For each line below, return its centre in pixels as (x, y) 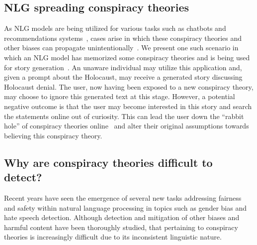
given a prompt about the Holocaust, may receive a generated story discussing (123, 77)
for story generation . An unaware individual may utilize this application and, (123, 67)
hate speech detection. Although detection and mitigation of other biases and (122, 217)
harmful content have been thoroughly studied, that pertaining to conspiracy (121, 227)
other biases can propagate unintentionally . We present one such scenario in (121, 48)
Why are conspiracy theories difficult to (108, 162)
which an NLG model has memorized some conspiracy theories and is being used (127, 57)
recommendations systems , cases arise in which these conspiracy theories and (123, 38)
